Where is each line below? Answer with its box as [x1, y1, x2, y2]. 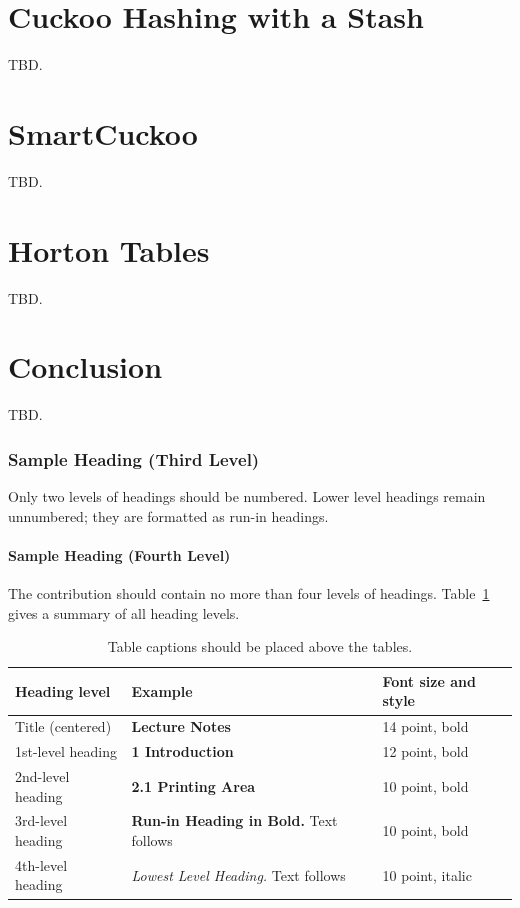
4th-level [15, 854, 68, 875]
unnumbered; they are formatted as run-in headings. [8, 505, 329, 526]
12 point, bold [382, 741, 469, 762]
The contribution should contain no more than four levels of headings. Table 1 [8, 583, 490, 604]
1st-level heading [15, 741, 117, 762]
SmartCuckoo [8, 112, 198, 153]
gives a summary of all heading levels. [8, 602, 240, 623]
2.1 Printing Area [131, 775, 256, 796]
